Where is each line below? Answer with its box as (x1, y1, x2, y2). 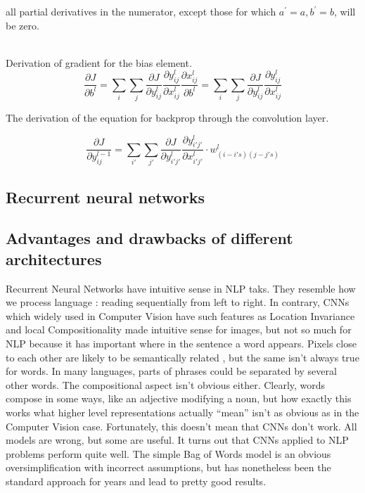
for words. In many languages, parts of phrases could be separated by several (6, 364, 337, 378)
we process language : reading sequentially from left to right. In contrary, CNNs (6, 295, 350, 309)
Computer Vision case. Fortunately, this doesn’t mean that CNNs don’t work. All (6, 418, 357, 433)
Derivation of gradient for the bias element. (6, 55, 192, 70)
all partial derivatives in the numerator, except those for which (6, 4, 276, 18)
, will (333, 4, 356, 18)
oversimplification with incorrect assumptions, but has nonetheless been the (6, 460, 331, 475)
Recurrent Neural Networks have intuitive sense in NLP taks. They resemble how (6, 281, 356, 295)
